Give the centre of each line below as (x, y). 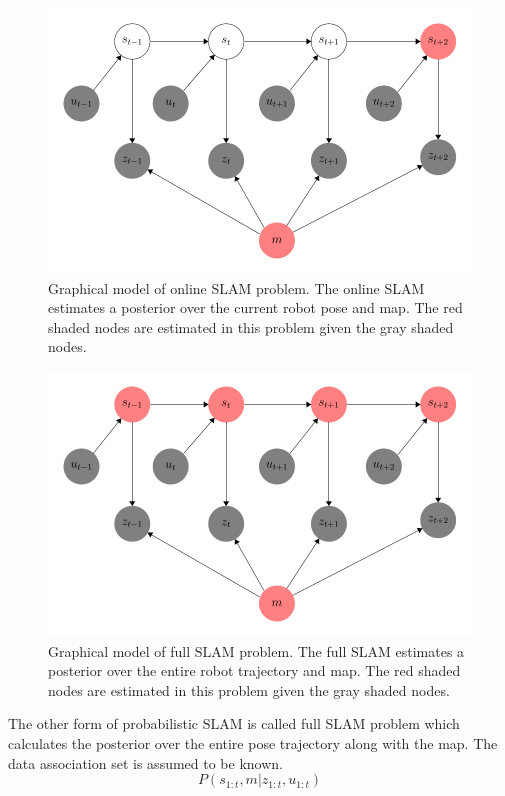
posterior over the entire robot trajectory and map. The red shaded (254, 670)
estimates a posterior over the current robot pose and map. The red (255, 307)
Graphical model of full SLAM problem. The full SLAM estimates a (256, 650)
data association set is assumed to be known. (145, 762)
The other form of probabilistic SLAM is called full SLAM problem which (234, 723)
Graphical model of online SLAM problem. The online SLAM (236, 287)
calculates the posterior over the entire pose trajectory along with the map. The (253, 742)
